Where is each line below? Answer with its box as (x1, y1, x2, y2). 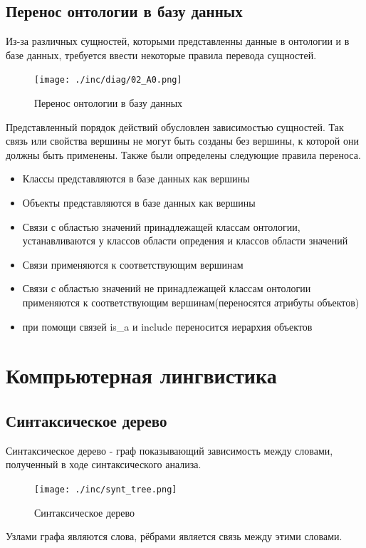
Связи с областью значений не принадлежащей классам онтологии (22, 281, 311, 296)
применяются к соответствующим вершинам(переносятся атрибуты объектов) (22, 294, 360, 309)
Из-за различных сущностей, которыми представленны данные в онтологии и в (6, 33, 350, 48)
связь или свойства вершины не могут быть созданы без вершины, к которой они (6, 133, 359, 148)
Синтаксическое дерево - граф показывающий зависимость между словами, (6, 443, 333, 457)
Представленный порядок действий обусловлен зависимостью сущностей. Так (6, 119, 344, 134)
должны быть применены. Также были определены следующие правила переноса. (6, 147, 361, 162)
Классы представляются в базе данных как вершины (22, 171, 250, 186)
